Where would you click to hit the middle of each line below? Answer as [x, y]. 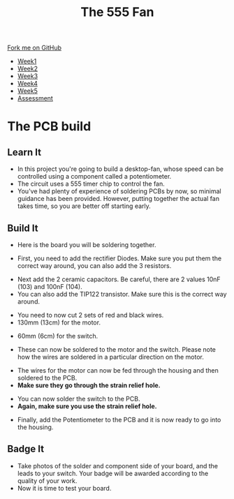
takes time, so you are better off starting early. [84, 206]
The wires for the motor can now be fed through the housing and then [118, 370]
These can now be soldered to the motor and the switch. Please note [117, 349]
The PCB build [49, 127]
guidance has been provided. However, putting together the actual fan [118, 199]
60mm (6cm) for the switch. [58, 336]
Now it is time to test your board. [64, 488]
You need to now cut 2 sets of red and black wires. [90, 315]
